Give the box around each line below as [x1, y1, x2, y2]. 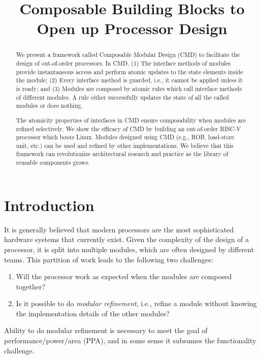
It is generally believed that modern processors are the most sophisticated [4, 224, 234, 234]
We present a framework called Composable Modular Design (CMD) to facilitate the [16, 50, 240, 59]
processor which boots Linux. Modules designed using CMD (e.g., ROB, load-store [16, 133, 235, 141]
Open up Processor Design [37, 18, 227, 39]
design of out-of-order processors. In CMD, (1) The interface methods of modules [16, 59, 231, 68]
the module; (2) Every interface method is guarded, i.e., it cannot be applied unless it [16, 76, 243, 84]
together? [16, 281, 46, 291]
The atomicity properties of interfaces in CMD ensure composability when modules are [16, 115, 246, 124]
